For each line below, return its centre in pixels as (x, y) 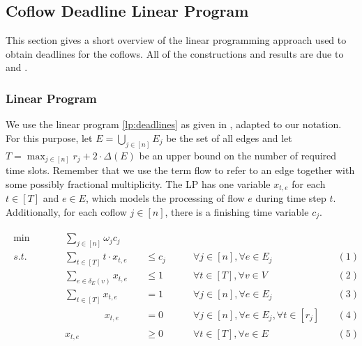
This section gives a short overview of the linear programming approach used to (176, 40)
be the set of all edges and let (229, 137)
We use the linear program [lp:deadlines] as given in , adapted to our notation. (174, 124)
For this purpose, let (49, 137)
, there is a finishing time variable (237, 211)
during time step (291, 198)
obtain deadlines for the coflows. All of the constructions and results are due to (175, 53)
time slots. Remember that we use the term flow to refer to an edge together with (180, 170)
